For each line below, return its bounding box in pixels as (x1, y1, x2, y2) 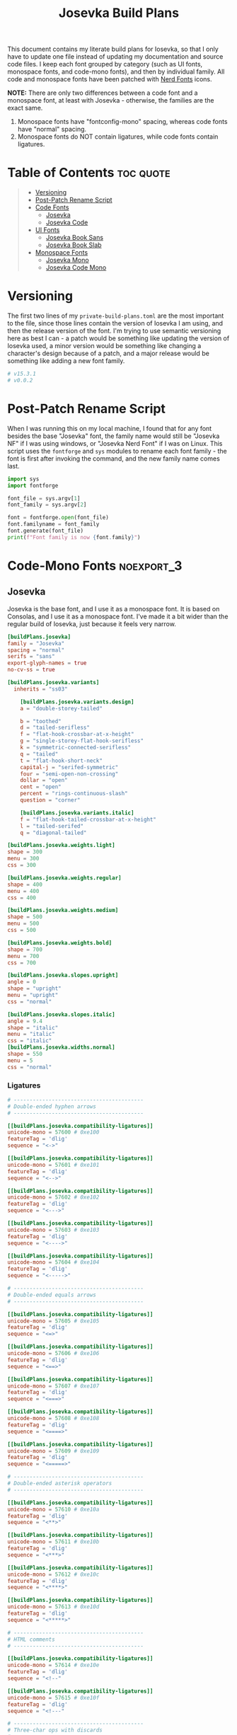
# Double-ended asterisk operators (7, 1480, 112, 1487)
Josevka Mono (45, 256, 90, 265)
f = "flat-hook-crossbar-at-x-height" (20, 731, 134, 738)
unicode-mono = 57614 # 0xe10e (7, 1661, 100, 1669)
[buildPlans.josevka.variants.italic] (20, 809, 134, 817)
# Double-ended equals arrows (7, 1291, 97, 1298)
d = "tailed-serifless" (20, 724, 91, 732)
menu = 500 (7, 920, 40, 928)
